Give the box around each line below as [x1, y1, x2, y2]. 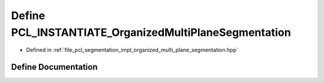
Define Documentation [11, 62, 98, 72]
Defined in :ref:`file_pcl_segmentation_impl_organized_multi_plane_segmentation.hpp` [26, 47, 238, 54]
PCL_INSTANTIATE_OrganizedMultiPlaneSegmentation [11, 26, 291, 39]
